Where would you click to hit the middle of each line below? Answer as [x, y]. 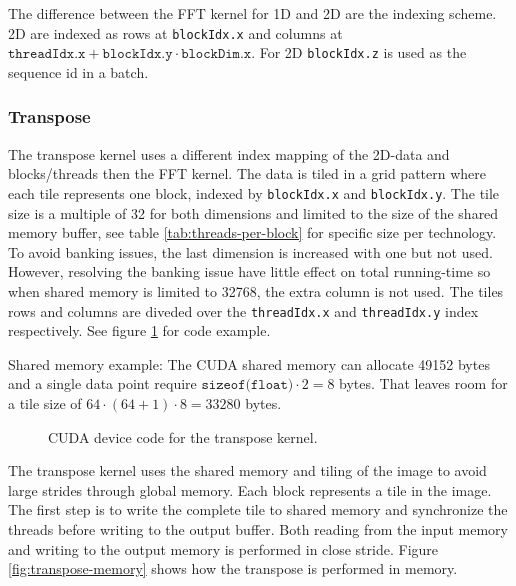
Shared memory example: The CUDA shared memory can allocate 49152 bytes [249, 363]
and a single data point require [102, 383]
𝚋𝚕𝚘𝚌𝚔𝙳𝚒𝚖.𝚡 [216, 54]
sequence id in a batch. [78, 71]
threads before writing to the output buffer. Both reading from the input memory [258, 528]
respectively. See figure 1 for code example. [139, 330]
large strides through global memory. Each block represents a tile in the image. [250, 489]
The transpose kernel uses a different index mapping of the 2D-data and [229, 153]
